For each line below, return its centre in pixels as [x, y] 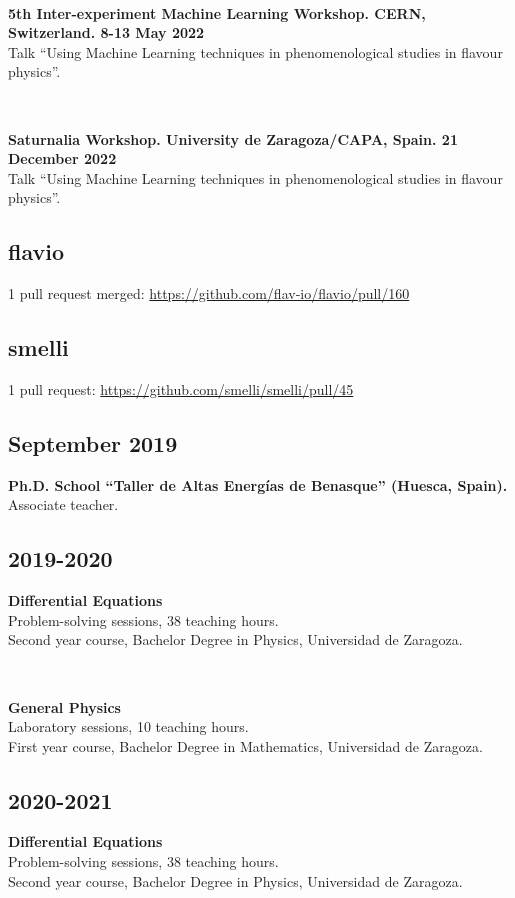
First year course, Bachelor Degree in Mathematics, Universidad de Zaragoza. [245, 745]
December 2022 [62, 158]
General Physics [64, 706]
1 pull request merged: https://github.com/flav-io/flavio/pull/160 [209, 293]
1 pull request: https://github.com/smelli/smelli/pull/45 [181, 388]
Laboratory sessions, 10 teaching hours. [128, 726]
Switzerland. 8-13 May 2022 [106, 32]
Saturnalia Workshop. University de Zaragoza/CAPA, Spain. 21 [233, 138]
